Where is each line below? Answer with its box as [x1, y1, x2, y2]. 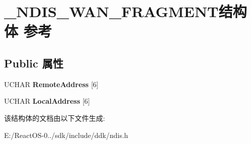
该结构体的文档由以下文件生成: [4, 112, 105, 123]
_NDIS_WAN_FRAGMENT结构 [4, 1, 247, 22]
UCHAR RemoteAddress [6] [4, 79, 98, 89]
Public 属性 [4, 55, 64, 70]
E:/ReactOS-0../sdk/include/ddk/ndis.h [4, 129, 128, 140]
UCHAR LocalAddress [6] [4, 96, 90, 106]
